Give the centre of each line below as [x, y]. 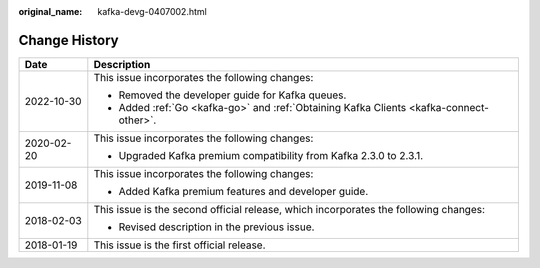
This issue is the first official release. [179, 245]
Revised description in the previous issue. [216, 227]
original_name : [50, 11]
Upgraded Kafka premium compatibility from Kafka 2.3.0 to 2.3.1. [271, 155]
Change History [68, 40]
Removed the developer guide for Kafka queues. [232, 95]
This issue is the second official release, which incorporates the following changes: [289, 209]
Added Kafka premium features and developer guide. [243, 191]
